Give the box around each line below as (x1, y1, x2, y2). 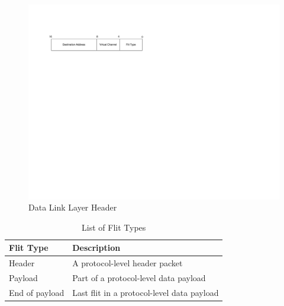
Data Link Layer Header (28, 201, 117, 213)
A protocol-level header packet (72, 257, 183, 269)
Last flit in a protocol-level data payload (72, 286, 219, 298)
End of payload (9, 286, 64, 298)
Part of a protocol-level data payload (72, 271, 206, 283)
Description (72, 241, 121, 254)
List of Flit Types (82, 221, 146, 233)
